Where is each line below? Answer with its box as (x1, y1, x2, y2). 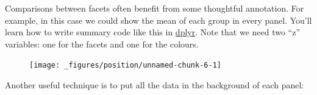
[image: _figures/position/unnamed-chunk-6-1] (29, 61, 221, 70)
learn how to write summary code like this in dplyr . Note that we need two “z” (5, 26, 301, 38)
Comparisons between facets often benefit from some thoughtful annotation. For (5, 2, 304, 14)
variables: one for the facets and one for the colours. (5, 37, 199, 50)
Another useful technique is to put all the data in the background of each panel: (5, 79, 304, 91)
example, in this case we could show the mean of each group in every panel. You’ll (5, 13, 312, 26)
